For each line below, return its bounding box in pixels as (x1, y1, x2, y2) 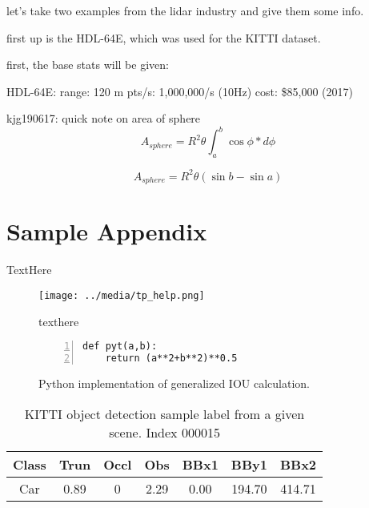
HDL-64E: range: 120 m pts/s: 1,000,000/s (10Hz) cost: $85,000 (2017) (6, 83, 353, 99)
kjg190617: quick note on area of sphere (6, 110, 201, 127)
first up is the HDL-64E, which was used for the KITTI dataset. (6, 29, 321, 46)
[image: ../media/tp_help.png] (38, 289, 205, 301)
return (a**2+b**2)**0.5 (105, 353, 238, 365)
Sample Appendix (6, 215, 207, 248)
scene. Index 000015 (109, 422, 220, 441)
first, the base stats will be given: (6, 56, 169, 73)
